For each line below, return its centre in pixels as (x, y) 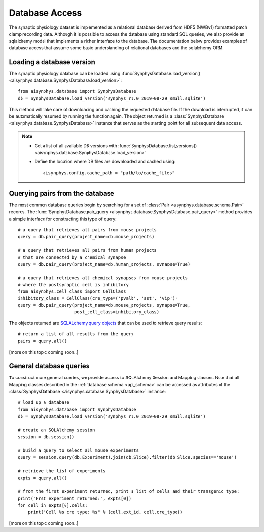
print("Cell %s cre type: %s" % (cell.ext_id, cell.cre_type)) (105, 512)
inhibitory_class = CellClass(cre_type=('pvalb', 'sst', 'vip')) (98, 298)
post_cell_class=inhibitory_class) (117, 312)
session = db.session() (46, 437)
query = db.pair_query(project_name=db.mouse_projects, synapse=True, (104, 305)
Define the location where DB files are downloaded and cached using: (105, 161)
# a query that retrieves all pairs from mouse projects (88, 230)
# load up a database (44, 403)
